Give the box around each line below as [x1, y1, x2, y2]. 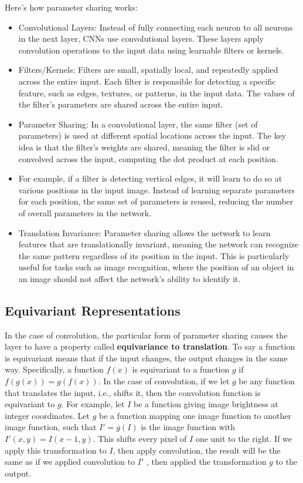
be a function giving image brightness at [134, 398, 278, 410]
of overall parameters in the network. [18, 206, 151, 219]
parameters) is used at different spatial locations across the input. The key [18, 129, 287, 142]
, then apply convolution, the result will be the [113, 444, 281, 456]
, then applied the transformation [147, 455, 267, 468]
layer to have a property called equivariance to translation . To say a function [5, 340, 295, 353]
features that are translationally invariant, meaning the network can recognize [18, 238, 298, 250]
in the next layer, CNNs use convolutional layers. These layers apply [18, 32, 264, 45]
